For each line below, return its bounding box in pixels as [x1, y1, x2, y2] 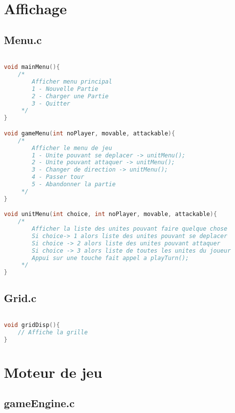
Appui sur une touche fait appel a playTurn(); [32, 254, 189, 261]
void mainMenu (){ [4, 64, 60, 71]
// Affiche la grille [18, 328, 88, 336]
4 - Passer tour [32, 174, 84, 181]
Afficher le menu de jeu [32, 144, 112, 152]
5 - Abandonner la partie [32, 181, 116, 188]
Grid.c [4, 290, 37, 305]
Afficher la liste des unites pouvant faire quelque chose [32, 225, 228, 233]
